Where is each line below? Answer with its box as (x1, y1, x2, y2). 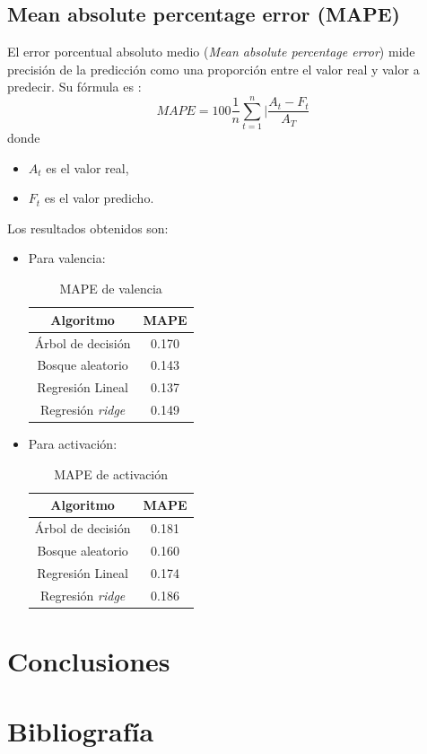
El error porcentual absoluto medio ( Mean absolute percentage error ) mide (7, 42, 415, 61)
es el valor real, (46, 158, 129, 177)
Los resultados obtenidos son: (7, 218, 169, 237)
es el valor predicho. (44, 188, 154, 207)
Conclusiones (7, 642, 170, 679)
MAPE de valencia (59, 279, 162, 298)
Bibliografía (7, 713, 154, 750)
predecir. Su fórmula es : (7, 77, 142, 96)
